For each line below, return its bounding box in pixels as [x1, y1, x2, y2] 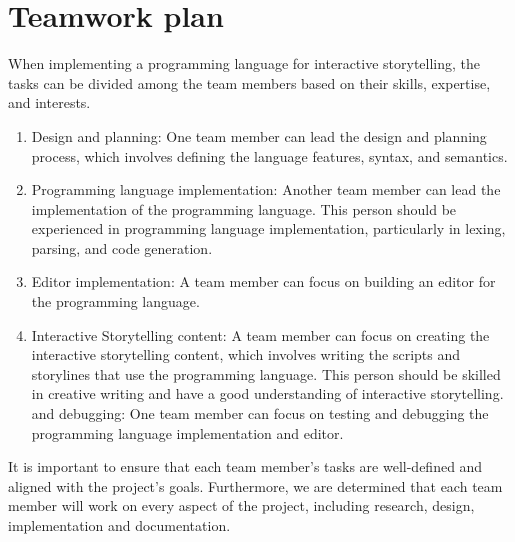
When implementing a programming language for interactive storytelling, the [8, 53, 481, 74]
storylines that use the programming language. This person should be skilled [31, 363, 501, 384]
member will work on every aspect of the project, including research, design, [8, 495, 475, 516]
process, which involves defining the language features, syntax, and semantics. [31, 145, 508, 166]
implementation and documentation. [8, 515, 231, 535]
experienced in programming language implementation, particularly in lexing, [31, 218, 506, 239]
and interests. [8, 92, 91, 113]
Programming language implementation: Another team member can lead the [31, 179, 501, 200]
